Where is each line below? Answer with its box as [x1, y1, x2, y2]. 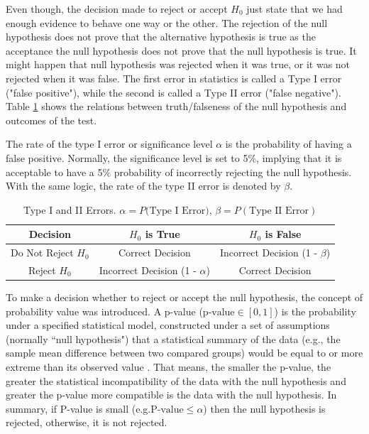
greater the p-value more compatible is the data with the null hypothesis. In [6, 387, 337, 402]
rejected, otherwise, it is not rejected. [6, 415, 167, 430]
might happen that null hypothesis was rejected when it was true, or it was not [6, 57, 351, 72]
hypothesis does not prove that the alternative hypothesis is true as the [6, 29, 316, 44]
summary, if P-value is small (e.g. [6, 401, 151, 416]
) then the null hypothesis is [203, 401, 326, 416]
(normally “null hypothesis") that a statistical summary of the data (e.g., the [6, 331, 341, 346]
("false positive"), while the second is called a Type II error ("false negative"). [6, 85, 341, 99]
